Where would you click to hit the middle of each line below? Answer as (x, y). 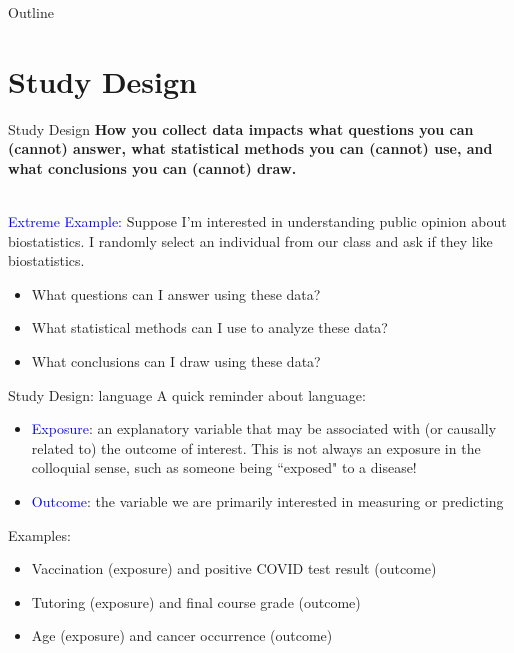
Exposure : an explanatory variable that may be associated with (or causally (264, 428)
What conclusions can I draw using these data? (176, 361)
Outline (31, 12)
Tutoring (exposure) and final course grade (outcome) (196, 601)
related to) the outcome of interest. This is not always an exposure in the (256, 447)
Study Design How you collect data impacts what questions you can (241, 128)
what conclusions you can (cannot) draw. (152, 167)
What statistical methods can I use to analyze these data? (209, 327)
